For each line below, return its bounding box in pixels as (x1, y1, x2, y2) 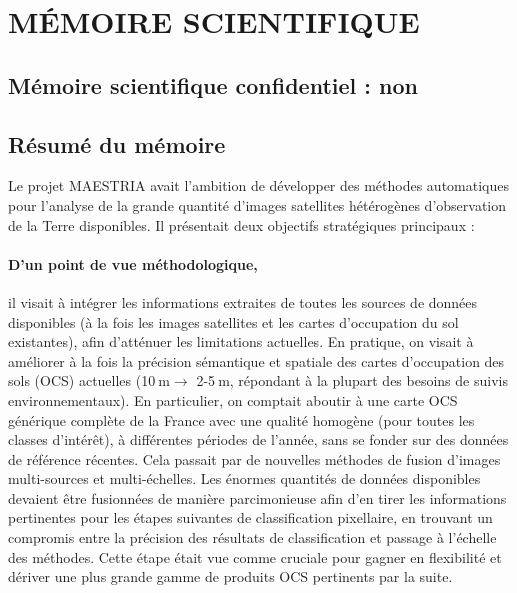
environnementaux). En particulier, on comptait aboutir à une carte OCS (8, 389, 458, 410)
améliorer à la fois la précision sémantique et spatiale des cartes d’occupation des (8, 350, 505, 371)
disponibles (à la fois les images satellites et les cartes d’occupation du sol (8, 311, 459, 332)
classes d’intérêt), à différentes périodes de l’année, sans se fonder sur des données (8, 429, 509, 450)
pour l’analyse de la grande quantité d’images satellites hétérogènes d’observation (8, 194, 507, 215)
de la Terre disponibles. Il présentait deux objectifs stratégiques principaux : (8, 214, 475, 235)
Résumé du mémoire (8, 128, 226, 159)
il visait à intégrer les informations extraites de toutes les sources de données (8, 291, 478, 312)
